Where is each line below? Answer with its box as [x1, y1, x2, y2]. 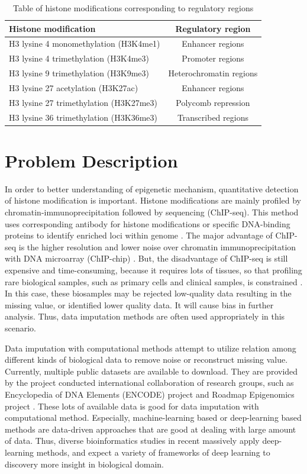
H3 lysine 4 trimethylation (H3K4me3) [9, 52, 149, 65]
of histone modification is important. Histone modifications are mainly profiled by [5, 194, 301, 207]
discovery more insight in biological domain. [5, 457, 164, 470]
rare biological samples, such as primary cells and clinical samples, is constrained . [5, 275, 303, 288]
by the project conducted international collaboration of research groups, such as [5, 376, 294, 389]
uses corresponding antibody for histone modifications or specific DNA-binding [5, 217, 290, 230]
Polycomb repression [176, 96, 250, 108]
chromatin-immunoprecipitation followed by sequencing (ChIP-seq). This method [5, 206, 299, 218]
